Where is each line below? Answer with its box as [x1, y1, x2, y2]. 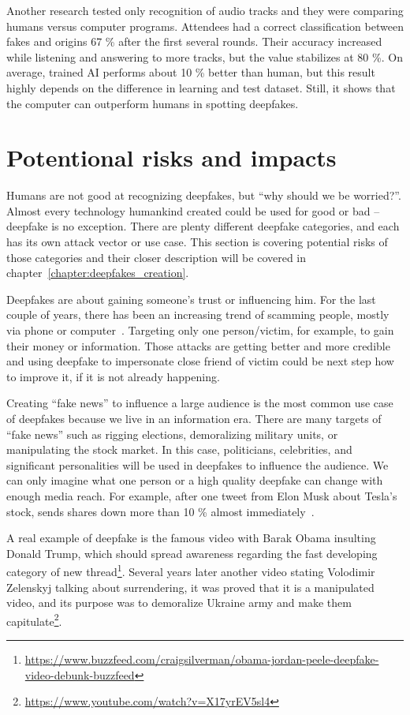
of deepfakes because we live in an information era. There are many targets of [6, 410, 382, 426]
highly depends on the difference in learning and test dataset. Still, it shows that [6, 79, 396, 95]
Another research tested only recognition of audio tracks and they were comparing [6, 2, 404, 18]
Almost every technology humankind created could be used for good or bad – [6, 202, 380, 219]
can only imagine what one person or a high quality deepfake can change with [6, 472, 383, 489]
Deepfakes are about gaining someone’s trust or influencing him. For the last [6, 290, 376, 307]
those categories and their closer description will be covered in [6, 249, 307, 265]
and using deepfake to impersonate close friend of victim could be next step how [6, 353, 394, 369]
